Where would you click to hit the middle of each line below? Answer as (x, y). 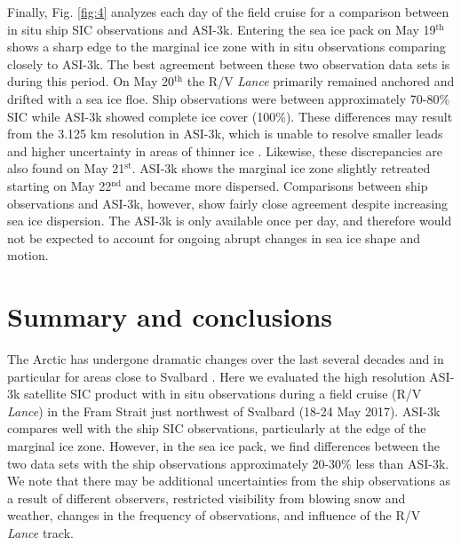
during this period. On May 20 (91, 81)
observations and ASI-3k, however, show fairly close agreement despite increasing (228, 203)
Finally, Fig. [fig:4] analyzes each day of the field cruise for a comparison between (228, 12)
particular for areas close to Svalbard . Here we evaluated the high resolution (216, 376)
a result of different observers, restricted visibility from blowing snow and (207, 498)
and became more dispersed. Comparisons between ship (277, 185)
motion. (28, 255)
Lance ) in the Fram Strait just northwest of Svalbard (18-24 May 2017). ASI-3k (224, 411)
